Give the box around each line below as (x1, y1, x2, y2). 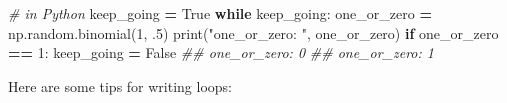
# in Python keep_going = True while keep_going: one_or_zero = (8, 3, 432, 23)
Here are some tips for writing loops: (8, 75, 232, 96)
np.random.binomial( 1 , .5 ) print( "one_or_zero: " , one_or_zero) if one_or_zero (8, 22, 499, 43)
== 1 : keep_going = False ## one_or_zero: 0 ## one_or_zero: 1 (8, 42, 434, 63)
